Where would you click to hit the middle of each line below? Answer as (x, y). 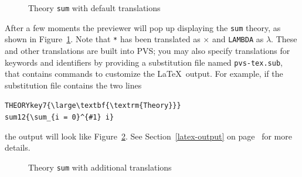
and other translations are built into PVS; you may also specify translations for (147, 50)
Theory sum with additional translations (100, 167)
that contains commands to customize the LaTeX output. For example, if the (144, 74)
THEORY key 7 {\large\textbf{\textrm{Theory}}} (93, 106)
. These (284, 39)
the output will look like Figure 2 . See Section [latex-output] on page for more (148, 136)
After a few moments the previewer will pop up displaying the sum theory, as (143, 27)
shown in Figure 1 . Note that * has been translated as (103, 39)
